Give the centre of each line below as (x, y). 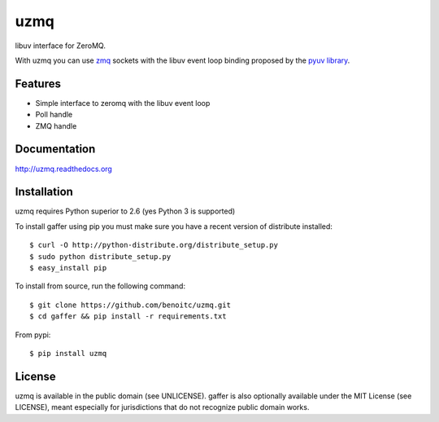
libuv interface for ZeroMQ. (60, 46)
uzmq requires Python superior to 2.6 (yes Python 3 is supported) (125, 211)
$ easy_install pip (68, 268)
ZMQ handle (56, 125)
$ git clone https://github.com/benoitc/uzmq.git (130, 305)
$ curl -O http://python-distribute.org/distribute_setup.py (154, 245)
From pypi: (33, 335)
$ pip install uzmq (68, 353)
